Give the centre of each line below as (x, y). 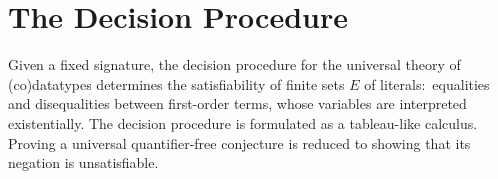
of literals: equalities (427, 83)
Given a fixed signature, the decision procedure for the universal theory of (234, 64)
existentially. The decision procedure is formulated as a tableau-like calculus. (243, 122)
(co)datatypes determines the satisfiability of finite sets (176, 83)
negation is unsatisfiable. (83, 162)
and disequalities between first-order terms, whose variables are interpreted (237, 103)
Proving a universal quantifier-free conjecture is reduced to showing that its (239, 142)
